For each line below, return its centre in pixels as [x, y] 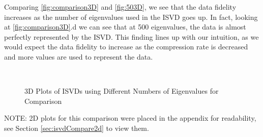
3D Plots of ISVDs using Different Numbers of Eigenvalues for [122, 91]
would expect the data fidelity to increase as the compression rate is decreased [126, 47]
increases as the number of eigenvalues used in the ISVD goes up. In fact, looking [131, 17]
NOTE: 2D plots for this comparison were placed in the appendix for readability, [130, 118]
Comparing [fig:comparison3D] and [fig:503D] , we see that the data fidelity [120, 7]
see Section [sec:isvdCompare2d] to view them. [77, 128]
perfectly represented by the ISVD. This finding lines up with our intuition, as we [131, 36]
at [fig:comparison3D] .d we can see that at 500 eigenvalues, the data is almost [125, 27]
